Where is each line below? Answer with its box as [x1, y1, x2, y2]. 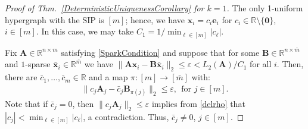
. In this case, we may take [36, 25, 134, 37]
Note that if [5, 97, 48, 109]
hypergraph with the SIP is [5, 13, 104, 26]
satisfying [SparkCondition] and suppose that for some [61, 46, 260, 58]
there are [5, 71, 38, 83]
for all [250, 58, 272, 70]
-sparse [25, 58, 51, 70]
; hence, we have [125, 13, 185, 26]
